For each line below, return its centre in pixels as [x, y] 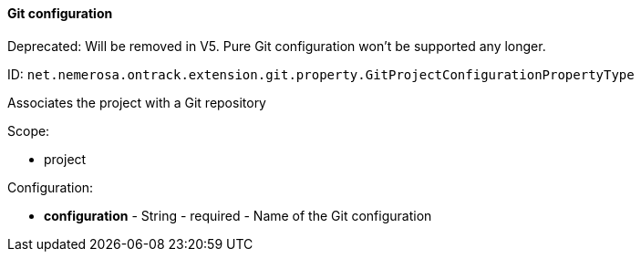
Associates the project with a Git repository [137, 102]
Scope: [29, 130]
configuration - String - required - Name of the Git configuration [238, 215]
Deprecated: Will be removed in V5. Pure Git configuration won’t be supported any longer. [277, 46]
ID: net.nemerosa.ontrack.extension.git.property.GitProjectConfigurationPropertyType [321, 74]
